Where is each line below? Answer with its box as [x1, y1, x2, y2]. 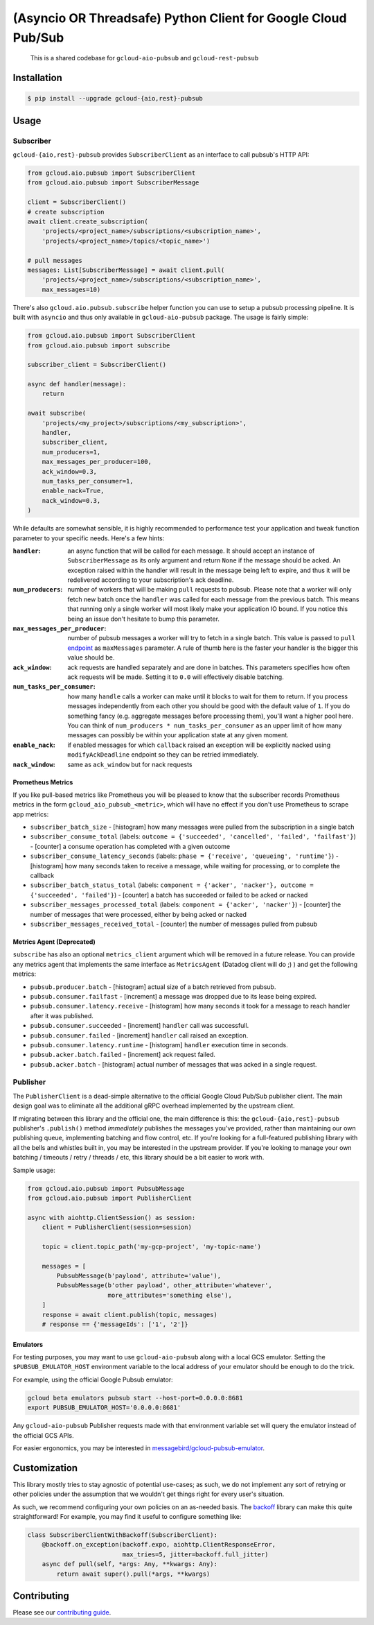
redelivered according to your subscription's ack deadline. [67, 576, 234, 584]
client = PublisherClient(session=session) [42, 1223, 192, 1231]
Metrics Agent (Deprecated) [12, 937, 96, 946]
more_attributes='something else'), [107, 1291, 232, 1299]
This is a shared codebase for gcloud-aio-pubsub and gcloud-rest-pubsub [30, 54, 259, 62]
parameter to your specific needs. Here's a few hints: [12, 534, 165, 542]
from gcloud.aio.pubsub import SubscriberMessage [27, 179, 199, 187]
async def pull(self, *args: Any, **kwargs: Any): [42, 1560, 217, 1568]
